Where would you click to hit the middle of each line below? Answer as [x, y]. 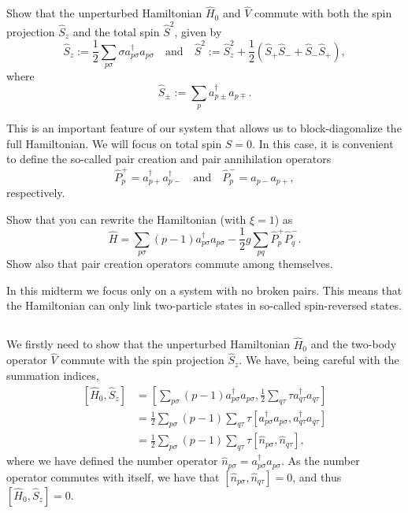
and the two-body [354, 344]
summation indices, [53, 375]
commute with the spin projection [143, 360]
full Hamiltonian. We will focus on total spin [114, 143]
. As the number [321, 461]
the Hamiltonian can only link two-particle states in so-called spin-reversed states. [204, 305]
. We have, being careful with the [319, 360]
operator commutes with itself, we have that [113, 476]
